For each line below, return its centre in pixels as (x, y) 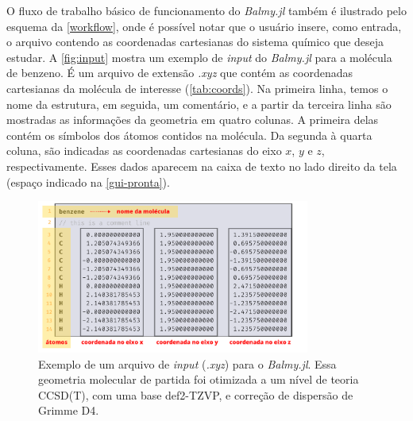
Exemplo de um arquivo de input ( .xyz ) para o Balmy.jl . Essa (187, 363)
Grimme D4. (69, 410)
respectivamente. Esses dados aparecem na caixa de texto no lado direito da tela (202, 166)
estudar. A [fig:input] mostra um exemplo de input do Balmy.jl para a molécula (199, 57)
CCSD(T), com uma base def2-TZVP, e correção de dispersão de (196, 394)
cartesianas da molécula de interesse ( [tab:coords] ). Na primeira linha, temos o (197, 88)
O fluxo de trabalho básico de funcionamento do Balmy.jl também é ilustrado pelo (206, 10)
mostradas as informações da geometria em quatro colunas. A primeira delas (193, 120)
